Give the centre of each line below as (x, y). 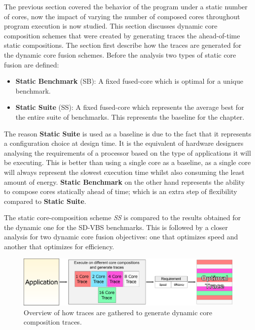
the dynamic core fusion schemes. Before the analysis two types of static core (120, 54)
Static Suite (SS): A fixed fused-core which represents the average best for (130, 107)
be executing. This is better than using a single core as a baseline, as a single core (127, 162)
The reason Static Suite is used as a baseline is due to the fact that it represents (128, 133)
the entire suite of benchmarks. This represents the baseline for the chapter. (130, 116)
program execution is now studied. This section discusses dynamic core (111, 26)
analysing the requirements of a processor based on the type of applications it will (127, 152)
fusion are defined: (32, 64)
